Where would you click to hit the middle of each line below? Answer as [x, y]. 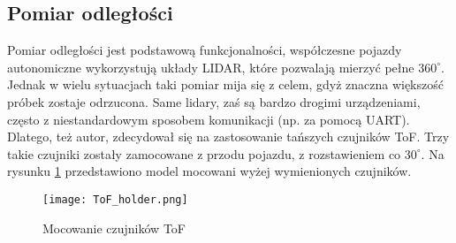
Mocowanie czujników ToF [114, 228]
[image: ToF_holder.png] [115, 199]
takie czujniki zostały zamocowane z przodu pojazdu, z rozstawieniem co [204, 153]
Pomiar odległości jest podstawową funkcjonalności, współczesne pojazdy [205, 50]
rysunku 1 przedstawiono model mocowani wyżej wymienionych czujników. [209, 171]
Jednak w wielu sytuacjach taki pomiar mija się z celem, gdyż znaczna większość [225, 84]
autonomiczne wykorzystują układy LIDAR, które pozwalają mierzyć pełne [211, 67]
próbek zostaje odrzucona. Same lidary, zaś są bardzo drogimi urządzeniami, [214, 101]
